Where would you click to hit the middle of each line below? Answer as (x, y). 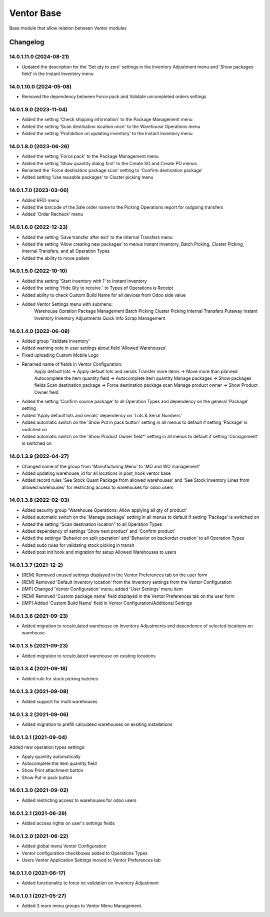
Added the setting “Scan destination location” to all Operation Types (92, 524)
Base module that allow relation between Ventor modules (68, 28)
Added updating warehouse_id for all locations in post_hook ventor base (96, 473)
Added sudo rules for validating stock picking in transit (78, 545)
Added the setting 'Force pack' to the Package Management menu (90, 156)
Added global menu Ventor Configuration (64, 846)
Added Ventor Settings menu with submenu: (67, 304)
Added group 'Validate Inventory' (56, 341)
